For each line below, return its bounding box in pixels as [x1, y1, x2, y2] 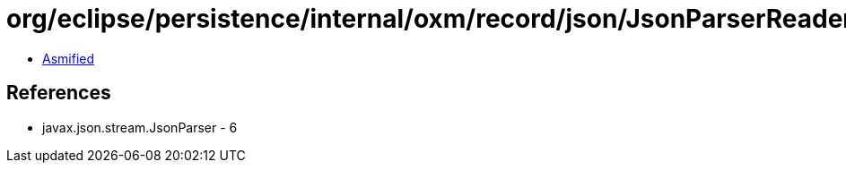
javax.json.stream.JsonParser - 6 [42, 119, 238, 135]
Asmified [42, 50, 95, 66]
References [6, 81, 111, 105]
